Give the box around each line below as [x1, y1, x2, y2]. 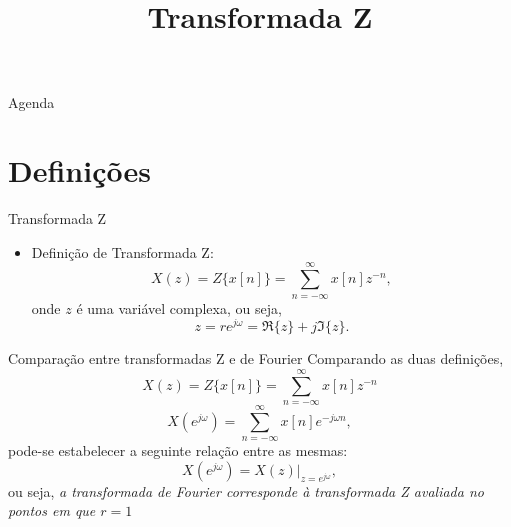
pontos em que [8, 500, 96, 521]
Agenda [8, 91, 55, 112]
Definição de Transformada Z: [31, 241, 214, 262]
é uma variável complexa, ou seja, [76, 297, 282, 318]
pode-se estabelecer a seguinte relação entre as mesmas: [8, 440, 348, 461]
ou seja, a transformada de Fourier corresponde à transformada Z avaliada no [8, 480, 484, 501]
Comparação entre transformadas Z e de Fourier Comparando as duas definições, [8, 348, 504, 369]
